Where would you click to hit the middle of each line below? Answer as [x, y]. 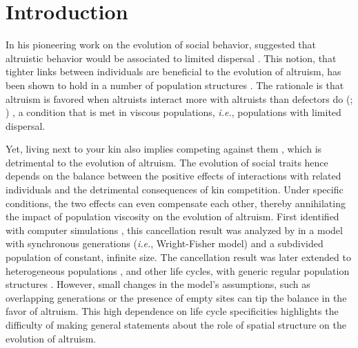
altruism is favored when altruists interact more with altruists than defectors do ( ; [179, 98]
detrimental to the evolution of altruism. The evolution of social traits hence [167, 162]
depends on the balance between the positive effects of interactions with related [173, 176]
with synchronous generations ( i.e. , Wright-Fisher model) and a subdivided [165, 243]
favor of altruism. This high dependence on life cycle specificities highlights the [172, 311]
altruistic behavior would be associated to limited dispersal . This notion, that [171, 58]
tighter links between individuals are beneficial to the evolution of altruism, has [173, 71]
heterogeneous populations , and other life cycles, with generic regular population [178, 270]
